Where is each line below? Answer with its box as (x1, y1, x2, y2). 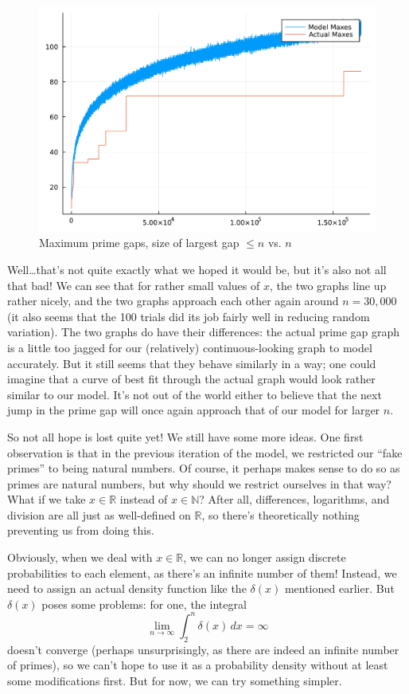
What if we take (7, 491, 86, 508)
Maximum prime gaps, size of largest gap (39, 234, 240, 251)
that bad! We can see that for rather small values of (7, 276, 260, 293)
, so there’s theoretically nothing (201, 506, 360, 523)
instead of (119, 491, 168, 508)
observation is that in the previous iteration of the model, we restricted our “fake (7, 444, 403, 461)
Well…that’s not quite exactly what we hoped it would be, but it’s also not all (7, 261, 387, 277)
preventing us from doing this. (7, 522, 154, 539)
